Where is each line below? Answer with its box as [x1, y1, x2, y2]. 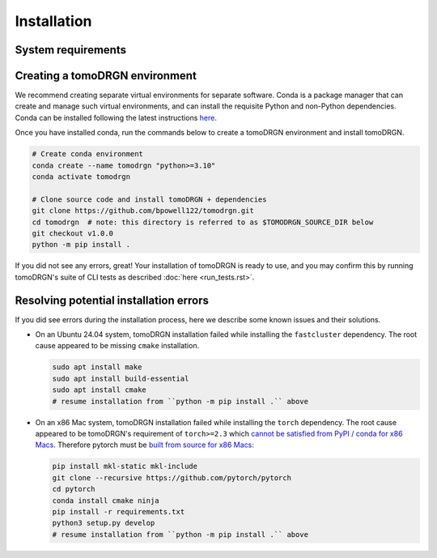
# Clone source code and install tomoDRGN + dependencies [32, 194, 267, 204]
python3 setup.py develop [52, 518, 155, 528]
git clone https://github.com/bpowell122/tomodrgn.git [32, 207, 254, 215]
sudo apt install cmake [52, 385, 147, 394]
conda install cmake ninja [52, 496, 159, 505]
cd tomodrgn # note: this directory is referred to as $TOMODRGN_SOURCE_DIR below [32, 217, 374, 227]
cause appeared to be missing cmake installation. [35, 341, 200, 351]
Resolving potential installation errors [15, 293, 210, 307]
